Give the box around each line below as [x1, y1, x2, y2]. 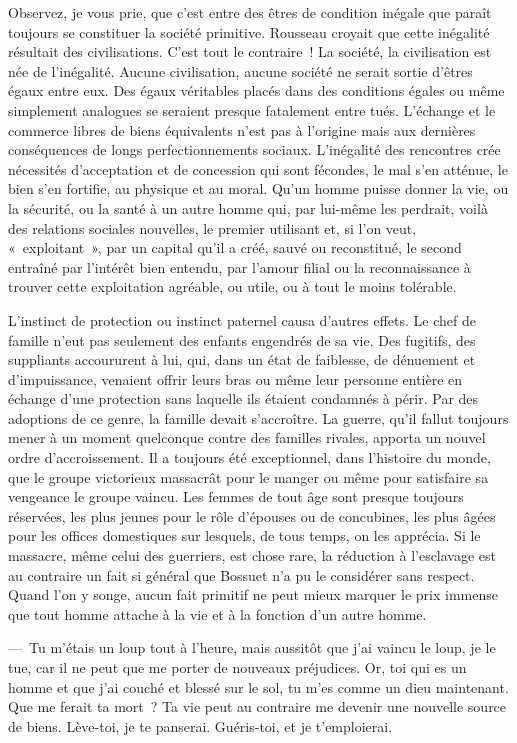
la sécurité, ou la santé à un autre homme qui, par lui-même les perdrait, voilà [8, 197, 488, 218]
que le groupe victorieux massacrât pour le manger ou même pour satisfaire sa [8, 466, 489, 487]
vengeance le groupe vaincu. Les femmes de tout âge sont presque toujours [8, 486, 464, 507]
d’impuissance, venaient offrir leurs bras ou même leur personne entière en [8, 368, 463, 389]
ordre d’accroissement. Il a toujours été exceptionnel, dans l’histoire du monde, [8, 447, 491, 468]
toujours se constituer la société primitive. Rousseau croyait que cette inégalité [8, 21, 490, 42]
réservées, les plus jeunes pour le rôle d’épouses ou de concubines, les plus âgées [8, 505, 496, 526]
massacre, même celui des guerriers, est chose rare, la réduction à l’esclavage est [8, 545, 497, 566]
